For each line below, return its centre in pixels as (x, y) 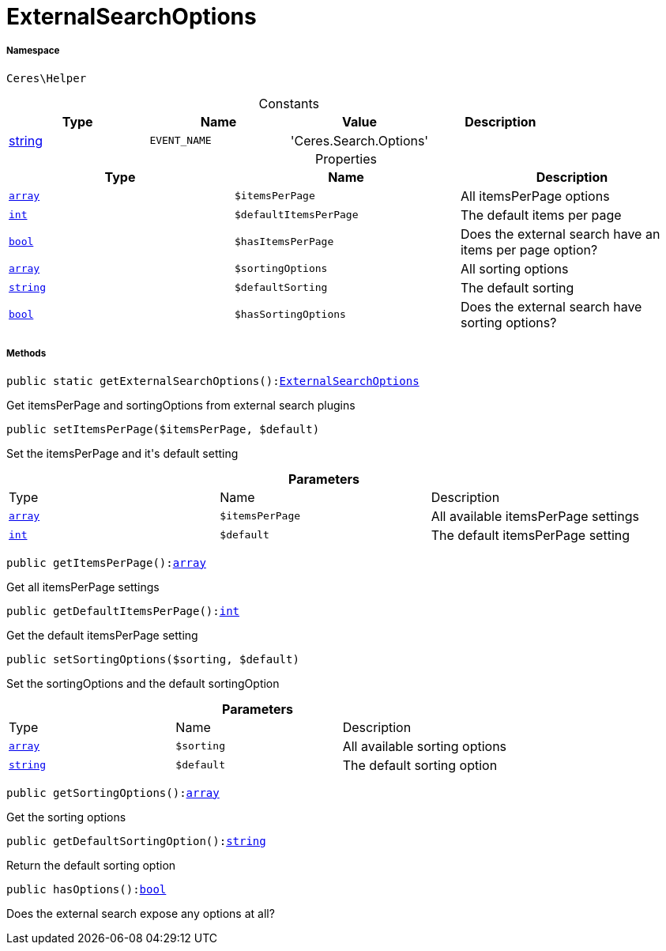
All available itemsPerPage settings (535, 516)
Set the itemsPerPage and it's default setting (122, 453)
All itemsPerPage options (535, 196)
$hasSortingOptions (290, 315)
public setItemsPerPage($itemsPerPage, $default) (163, 429)
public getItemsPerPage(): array (106, 562)
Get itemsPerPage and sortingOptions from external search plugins (181, 405)
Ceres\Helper (47, 78)
